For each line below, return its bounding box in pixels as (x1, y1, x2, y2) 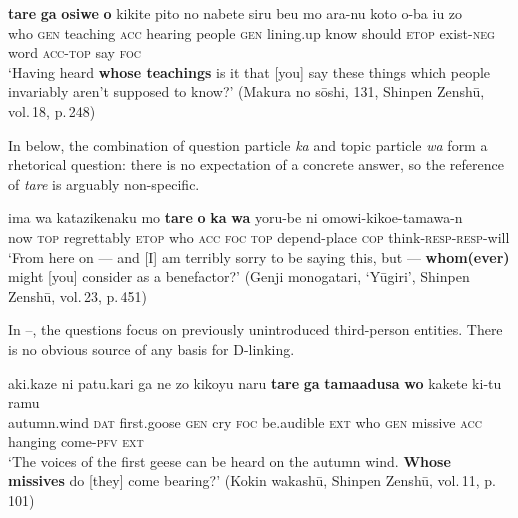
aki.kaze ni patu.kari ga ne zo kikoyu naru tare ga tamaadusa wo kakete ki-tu (8, 372, 502, 393)
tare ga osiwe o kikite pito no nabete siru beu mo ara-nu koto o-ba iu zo (8, 3, 463, 23)
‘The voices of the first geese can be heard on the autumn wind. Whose (8, 450, 451, 471)
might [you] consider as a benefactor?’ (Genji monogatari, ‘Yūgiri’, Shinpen (8, 266, 470, 287)
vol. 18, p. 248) (8, 100, 96, 121)
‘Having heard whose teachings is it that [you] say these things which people (8, 61, 491, 82)
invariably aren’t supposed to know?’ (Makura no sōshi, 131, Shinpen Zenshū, (8, 81, 485, 102)
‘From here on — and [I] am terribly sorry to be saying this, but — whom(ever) (8, 246, 510, 267)
